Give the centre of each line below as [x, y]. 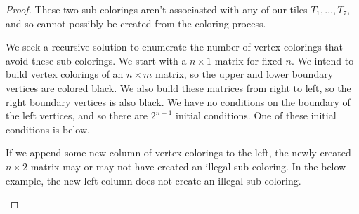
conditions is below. [48, 129]
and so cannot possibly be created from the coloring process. [136, 23]
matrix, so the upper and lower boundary [244, 74]
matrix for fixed [248, 60]
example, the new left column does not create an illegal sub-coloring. [154, 180]
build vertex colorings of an [65, 74]
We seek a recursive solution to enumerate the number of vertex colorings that [175, 47]
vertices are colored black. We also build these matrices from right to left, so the [178, 87]
